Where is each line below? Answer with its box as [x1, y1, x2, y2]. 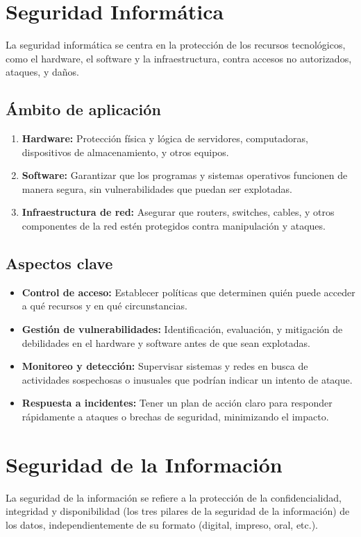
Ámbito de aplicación [6, 99, 161, 120]
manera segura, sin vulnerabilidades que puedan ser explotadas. [22, 181, 292, 196]
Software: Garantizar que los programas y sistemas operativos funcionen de [22, 168, 348, 182]
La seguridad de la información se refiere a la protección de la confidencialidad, [6, 490, 342, 504]
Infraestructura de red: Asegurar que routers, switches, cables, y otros [22, 205, 335, 219]
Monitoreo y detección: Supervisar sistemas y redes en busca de [22, 359, 308, 373]
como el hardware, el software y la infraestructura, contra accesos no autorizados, [6, 51, 352, 65]
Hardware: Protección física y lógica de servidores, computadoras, [22, 131, 308, 146]
